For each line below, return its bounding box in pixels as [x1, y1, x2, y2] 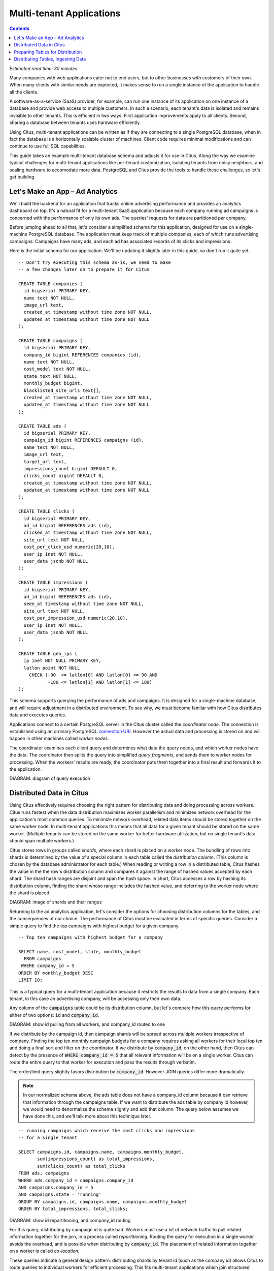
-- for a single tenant [18, 1135, 78, 1141]
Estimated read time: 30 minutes [9, 65, 78, 71]
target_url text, [23, 459, 67, 465]
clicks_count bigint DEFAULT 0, [23, 473, 104, 479]
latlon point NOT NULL [23, 665, 80, 671]
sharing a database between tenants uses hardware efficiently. [9, 119, 141, 126]
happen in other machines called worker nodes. [9, 735, 109, 742]
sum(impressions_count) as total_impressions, [37, 1156, 155, 1162]
